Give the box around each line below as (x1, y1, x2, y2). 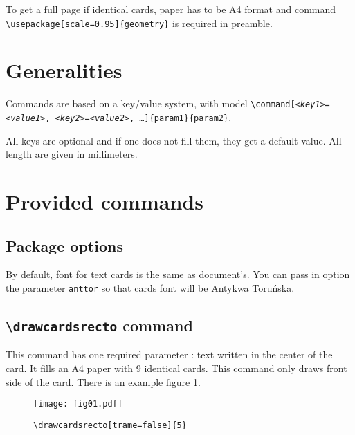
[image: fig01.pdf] (33, 399, 122, 409)
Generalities (6, 56, 122, 84)
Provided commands (6, 187, 203, 216)
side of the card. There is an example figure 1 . (6, 374, 201, 389)
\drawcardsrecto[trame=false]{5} (33, 420, 187, 430)
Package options (6, 234, 123, 256)
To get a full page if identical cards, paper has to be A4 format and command (6, 2, 336, 16)
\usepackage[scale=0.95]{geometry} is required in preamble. (6, 15, 273, 30)
